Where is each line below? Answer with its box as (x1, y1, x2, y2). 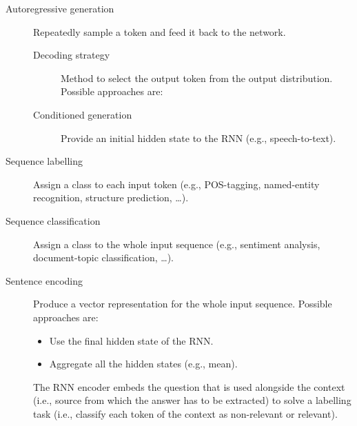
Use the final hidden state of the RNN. (49, 333, 214, 347)
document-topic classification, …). (33, 250, 174, 265)
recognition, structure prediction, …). (33, 190, 189, 205)
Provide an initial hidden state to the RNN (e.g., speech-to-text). (61, 130, 336, 145)
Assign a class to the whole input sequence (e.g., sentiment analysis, (33, 236, 320, 251)
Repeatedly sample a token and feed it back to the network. (33, 24, 286, 39)
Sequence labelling (6, 154, 83, 168)
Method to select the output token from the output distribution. (61, 70, 333, 85)
